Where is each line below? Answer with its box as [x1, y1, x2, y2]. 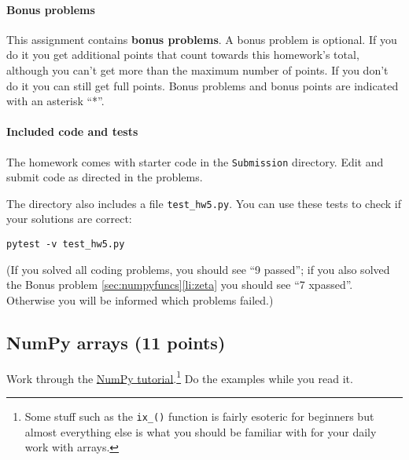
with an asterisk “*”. [6, 93, 105, 109]
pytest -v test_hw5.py [6, 239, 125, 250]
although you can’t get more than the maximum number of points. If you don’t [6, 61, 389, 78]
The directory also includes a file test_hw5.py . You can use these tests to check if [6, 195, 401, 211]
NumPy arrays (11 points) [6, 330, 226, 354]
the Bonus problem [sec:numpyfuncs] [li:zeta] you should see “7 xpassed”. [6, 276, 353, 293]
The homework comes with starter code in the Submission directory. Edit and [6, 153, 384, 170]
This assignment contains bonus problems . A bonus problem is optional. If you [6, 31, 397, 47]
